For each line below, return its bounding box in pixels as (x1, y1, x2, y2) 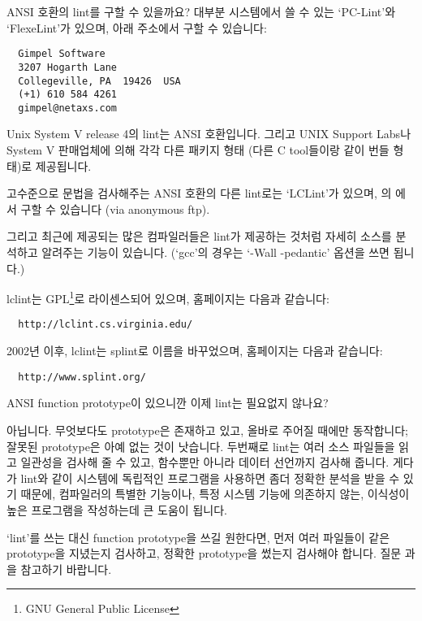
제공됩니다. (35, 157, 92, 174)
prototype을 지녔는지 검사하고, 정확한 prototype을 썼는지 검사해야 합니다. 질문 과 (6, 545, 416, 562)
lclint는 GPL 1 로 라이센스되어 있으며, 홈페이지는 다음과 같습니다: (6, 288, 329, 306)
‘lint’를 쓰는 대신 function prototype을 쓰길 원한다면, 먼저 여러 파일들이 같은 (6, 528, 390, 545)
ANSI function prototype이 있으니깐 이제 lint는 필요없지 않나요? (6, 394, 329, 411)
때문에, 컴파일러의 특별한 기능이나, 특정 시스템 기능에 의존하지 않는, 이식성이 (20, 485, 410, 502)
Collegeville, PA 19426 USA (18, 75, 181, 87)
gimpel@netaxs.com (18, 102, 118, 114)
